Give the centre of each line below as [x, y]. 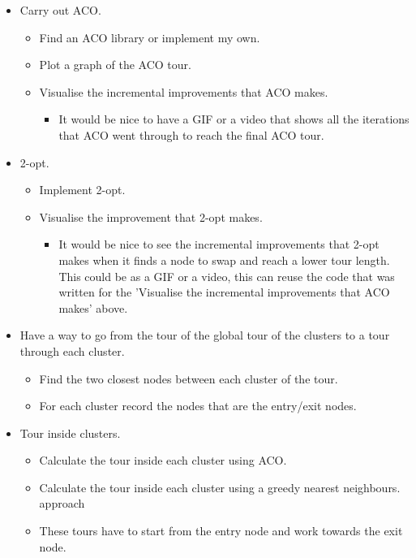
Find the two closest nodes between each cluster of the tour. [189, 378]
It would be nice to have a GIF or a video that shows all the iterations [234, 119]
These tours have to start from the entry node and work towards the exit [221, 531]
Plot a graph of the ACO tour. [115, 65]
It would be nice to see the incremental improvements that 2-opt [219, 244]
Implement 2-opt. [82, 190]
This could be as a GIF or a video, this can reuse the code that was [227, 276]
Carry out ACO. [60, 10]
